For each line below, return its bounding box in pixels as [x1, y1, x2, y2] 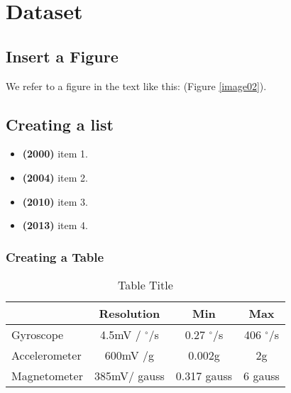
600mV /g [104, 346, 155, 363]
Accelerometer [11, 346, 82, 363]
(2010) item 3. [22, 194, 88, 209]
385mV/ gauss [94, 367, 165, 384]
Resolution [99, 304, 160, 321]
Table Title [118, 276, 173, 293]
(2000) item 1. [22, 146, 88, 161]
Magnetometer [11, 367, 83, 384]
